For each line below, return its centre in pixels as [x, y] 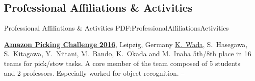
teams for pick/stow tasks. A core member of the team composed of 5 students [122, 63]
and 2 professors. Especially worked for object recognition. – [94, 73]
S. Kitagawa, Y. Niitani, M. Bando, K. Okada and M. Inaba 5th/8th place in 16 [127, 54]
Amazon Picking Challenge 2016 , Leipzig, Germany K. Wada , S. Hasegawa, [126, 44]
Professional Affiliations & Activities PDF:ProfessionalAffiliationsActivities [116, 28]
